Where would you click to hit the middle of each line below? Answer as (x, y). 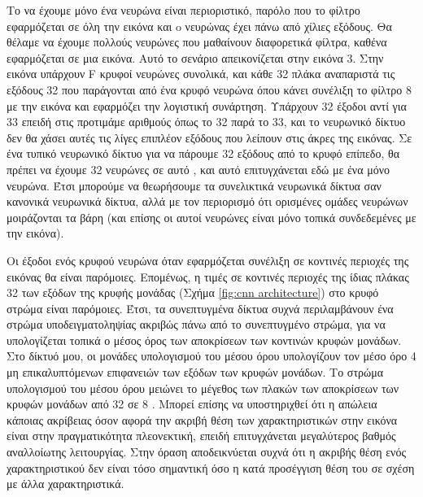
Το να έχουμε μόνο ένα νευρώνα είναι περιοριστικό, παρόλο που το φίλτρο (183, 10)
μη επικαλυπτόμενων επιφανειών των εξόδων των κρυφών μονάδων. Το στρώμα (195, 372)
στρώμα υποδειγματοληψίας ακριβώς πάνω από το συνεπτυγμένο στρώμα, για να (196, 324)
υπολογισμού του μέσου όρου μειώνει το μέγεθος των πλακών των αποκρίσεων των (203, 388)
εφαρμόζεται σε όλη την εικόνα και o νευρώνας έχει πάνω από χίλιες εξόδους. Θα (199, 26)
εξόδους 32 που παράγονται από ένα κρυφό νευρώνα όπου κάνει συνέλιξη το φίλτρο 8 (209, 89)
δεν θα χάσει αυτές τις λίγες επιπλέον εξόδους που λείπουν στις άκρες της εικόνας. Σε (209, 137)
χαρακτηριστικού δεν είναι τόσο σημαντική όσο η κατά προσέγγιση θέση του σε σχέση (211, 467)
